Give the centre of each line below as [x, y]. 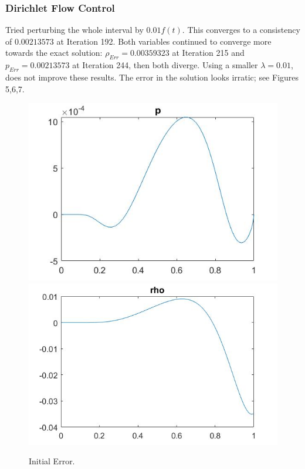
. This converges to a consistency [241, 30]
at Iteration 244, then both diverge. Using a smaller [165, 65]
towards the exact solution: [54, 53]
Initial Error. [52, 461]
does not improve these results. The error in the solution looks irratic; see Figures [152, 77]
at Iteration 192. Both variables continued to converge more [164, 41]
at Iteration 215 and [208, 53]
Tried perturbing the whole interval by [74, 30]
